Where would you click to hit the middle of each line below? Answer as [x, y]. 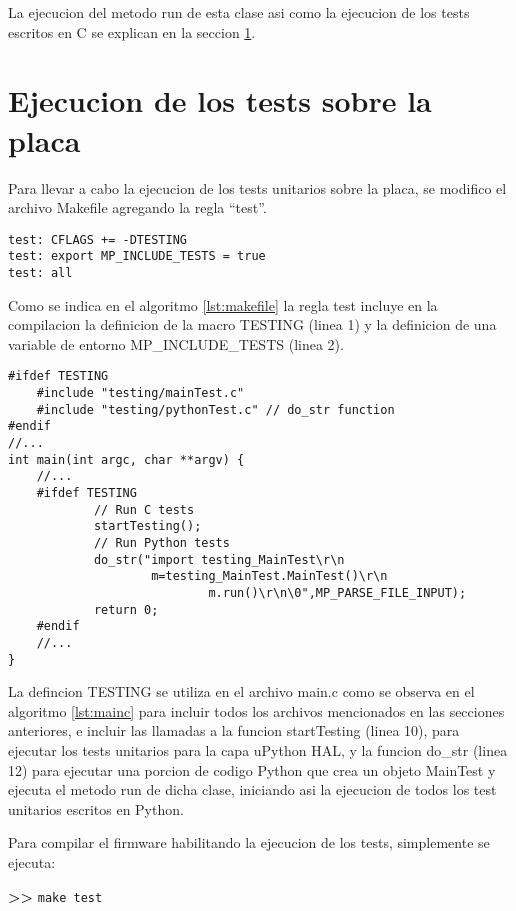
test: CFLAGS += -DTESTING [97, 239]
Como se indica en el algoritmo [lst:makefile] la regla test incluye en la [223, 304]
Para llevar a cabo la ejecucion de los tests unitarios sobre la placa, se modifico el [257, 187]
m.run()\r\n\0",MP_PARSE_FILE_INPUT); [337, 592]
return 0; [126, 609]
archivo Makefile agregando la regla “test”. [137, 207]
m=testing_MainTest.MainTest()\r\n [269, 576]
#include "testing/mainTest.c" [140, 393]
